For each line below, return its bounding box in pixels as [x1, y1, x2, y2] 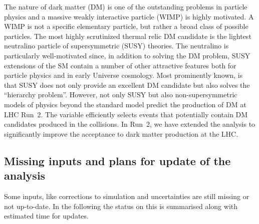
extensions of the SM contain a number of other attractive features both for [4, 60, 236, 70]
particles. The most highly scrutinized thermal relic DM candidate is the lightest [4, 30, 251, 41]
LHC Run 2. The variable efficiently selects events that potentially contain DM [4, 109, 248, 119]
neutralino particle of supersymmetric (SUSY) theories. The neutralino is [4, 40, 229, 51]
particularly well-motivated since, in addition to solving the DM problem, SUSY [4, 50, 250, 60]
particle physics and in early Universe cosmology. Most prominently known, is [4, 70, 243, 80]
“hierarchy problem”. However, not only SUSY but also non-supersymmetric [4, 89, 237, 100]
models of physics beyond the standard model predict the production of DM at [4, 99, 246, 109]
